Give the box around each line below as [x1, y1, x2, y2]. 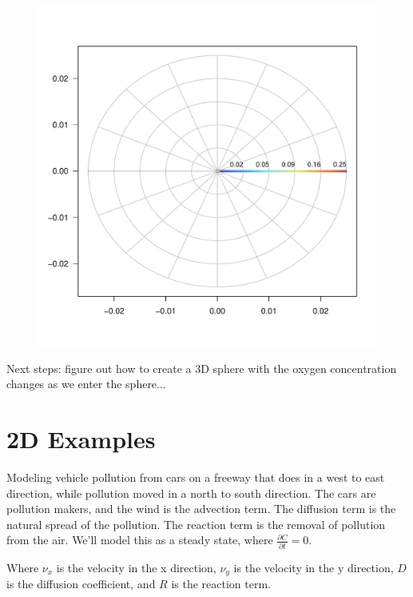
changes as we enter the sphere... [6, 375, 166, 392]
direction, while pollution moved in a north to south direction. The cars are [6, 484, 376, 501]
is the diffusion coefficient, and [6, 575, 156, 592]
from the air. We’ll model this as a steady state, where [6, 531, 273, 548]
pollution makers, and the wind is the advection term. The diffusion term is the [6, 500, 396, 517]
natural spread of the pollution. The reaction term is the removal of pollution [6, 515, 386, 532]
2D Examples [6, 422, 156, 455]
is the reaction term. [171, 575, 271, 592]
